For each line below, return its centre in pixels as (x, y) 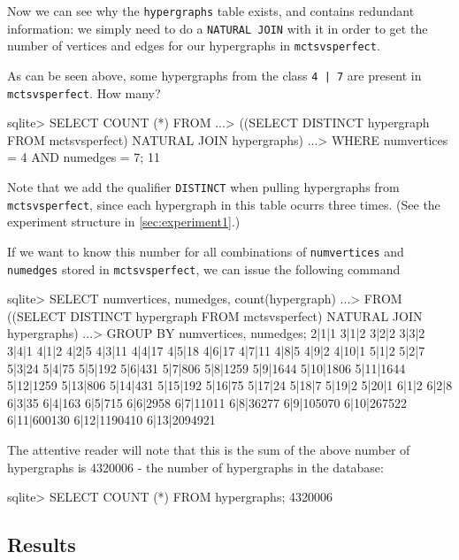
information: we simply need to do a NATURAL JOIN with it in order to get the (218, 28)
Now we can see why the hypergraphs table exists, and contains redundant (211, 11)
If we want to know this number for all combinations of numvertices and (206, 251)
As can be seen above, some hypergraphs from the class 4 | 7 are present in (214, 75)
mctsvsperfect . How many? (84, 92)
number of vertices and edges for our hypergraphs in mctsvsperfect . (194, 46)
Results (42, 545)
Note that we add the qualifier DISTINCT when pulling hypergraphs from (203, 187)
